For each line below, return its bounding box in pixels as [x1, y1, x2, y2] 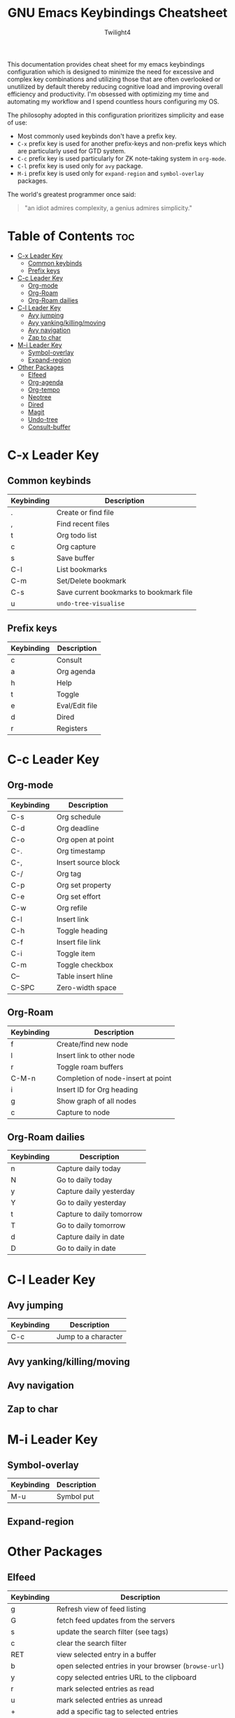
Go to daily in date [56, 1244, 117, 1253]
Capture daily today [56, 1164, 121, 1174]
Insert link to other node [56, 1050, 135, 1060]
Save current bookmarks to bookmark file [56, 587, 193, 597]
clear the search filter [56, 1638, 127, 1648]
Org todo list [56, 530, 97, 540]
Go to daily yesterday [56, 1198, 127, 1208]
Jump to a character [56, 1332, 123, 1342]
